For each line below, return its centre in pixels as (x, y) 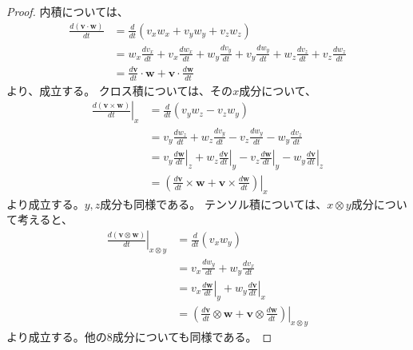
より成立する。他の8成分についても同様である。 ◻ (139, 336)
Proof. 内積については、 (68, 11)
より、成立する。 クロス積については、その (120, 90)
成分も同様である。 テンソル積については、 (214, 203)
